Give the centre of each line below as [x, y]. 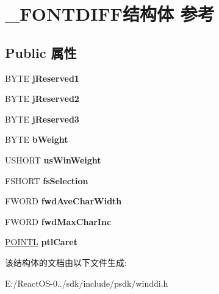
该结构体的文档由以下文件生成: [66, 262]
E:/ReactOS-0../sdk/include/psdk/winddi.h [87, 283]
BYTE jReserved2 [42, 99]
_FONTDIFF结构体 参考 [110, 14]
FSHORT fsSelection [47, 180]
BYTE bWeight [37, 139]
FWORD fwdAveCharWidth [63, 201]
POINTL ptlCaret [41, 242]
